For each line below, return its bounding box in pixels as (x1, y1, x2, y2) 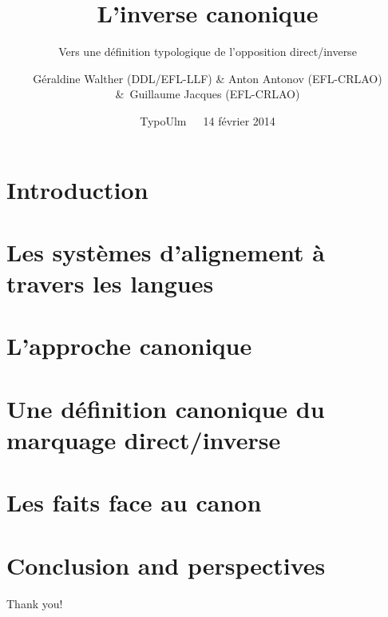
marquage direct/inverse (6, 424, 281, 456)
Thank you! (6, 595, 63, 611)
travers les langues (6, 267, 214, 300)
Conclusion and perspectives (6, 548, 326, 581)
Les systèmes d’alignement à (6, 235, 325, 268)
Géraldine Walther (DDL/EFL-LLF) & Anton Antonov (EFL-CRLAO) (33, 70, 382, 86)
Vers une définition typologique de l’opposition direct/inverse (58, 43, 357, 60)
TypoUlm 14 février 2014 (140, 112, 275, 129)
